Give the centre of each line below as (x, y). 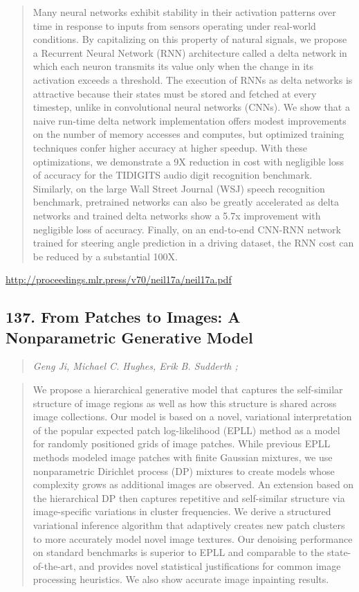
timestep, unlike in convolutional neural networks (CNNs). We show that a (191, 107)
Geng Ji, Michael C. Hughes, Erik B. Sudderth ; (135, 366)
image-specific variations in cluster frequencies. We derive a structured (182, 511)
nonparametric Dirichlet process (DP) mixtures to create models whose (184, 470)
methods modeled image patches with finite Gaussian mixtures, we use (183, 457)
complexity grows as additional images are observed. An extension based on (193, 484)
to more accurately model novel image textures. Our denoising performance (193, 538)
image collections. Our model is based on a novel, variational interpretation (192, 416)
